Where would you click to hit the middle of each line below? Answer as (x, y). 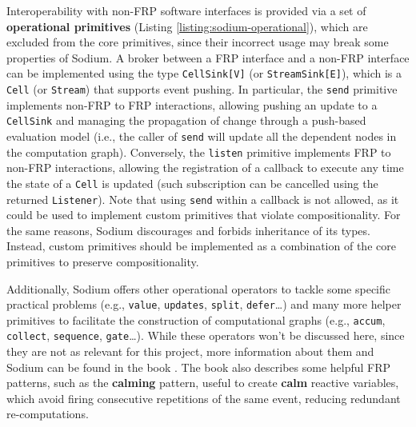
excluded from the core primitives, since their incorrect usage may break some (198, 42)
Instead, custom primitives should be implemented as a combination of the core (201, 246)
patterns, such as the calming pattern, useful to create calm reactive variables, (203, 383)
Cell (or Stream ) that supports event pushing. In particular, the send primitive (202, 89)
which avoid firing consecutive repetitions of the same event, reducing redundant (204, 398)
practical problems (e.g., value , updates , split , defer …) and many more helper (204, 304)
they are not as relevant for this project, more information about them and (190, 351)
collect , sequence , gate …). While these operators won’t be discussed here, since (206, 335)
